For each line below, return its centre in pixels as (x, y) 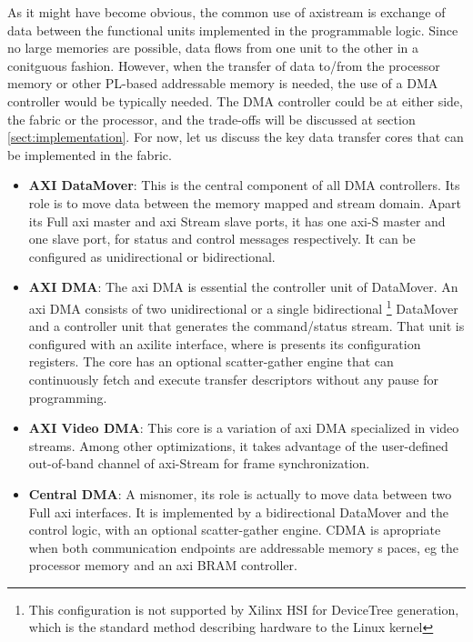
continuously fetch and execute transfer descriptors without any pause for (233, 379)
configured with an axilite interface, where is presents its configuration (225, 343)
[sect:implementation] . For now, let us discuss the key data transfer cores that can (236, 137)
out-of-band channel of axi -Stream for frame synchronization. (199, 463)
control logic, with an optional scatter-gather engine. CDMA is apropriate (235, 530)
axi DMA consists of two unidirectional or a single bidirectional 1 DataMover (243, 306)
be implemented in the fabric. (90, 154)
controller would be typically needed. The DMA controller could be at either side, (235, 100)
